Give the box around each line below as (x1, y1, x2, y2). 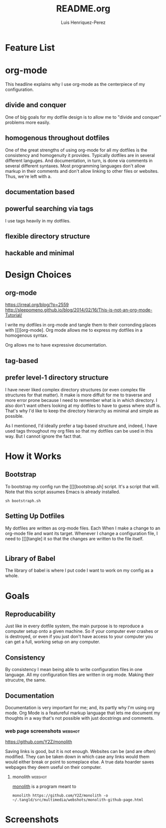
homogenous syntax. (5, 332, 49, 338)
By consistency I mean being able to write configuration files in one (5, 667, 143, 673)
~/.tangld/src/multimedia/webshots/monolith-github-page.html (12, 798, 144, 803)
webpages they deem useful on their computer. (5, 764, 102, 770)
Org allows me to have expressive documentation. (5, 342, 108, 348)
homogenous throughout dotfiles (5, 134, 110, 142)
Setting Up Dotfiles (5, 512, 65, 521)
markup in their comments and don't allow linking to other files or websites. (5, 168, 159, 174)
